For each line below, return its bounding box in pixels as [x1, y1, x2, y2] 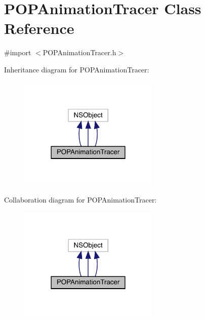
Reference [4, 18, 74, 38]
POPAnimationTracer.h [43, 47, 116, 58]
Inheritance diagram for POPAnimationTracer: [4, 64, 149, 74]
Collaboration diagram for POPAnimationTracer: [4, 194, 157, 205]
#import [4, 47, 31, 58]
